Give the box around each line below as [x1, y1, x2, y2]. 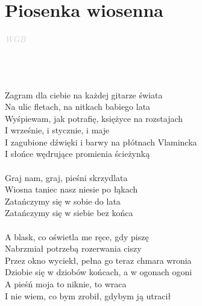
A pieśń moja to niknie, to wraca [5, 278, 127, 290]
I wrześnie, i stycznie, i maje [5, 124, 110, 136]
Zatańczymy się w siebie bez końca [5, 206, 133, 219]
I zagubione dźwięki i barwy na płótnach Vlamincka [5, 135, 197, 148]
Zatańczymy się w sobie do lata [5, 194, 121, 207]
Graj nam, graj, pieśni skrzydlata [5, 171, 128, 183]
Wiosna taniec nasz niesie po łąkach [5, 183, 138, 196]
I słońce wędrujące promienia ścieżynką [5, 147, 150, 160]
